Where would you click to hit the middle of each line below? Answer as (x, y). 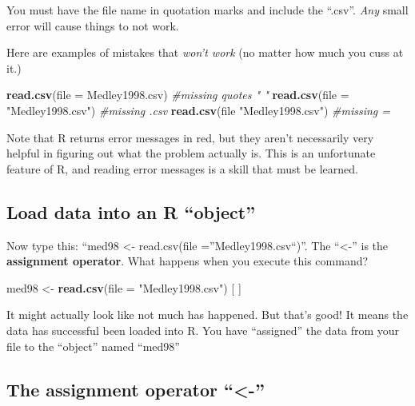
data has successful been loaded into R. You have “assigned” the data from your (203, 330)
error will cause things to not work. (93, 25)
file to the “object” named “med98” (93, 346)
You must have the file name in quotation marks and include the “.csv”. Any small (207, 10)
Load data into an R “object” (131, 211)
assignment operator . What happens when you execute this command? (188, 261)
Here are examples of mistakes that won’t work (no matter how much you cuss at (205, 52)
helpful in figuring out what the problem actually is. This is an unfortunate (191, 153)
